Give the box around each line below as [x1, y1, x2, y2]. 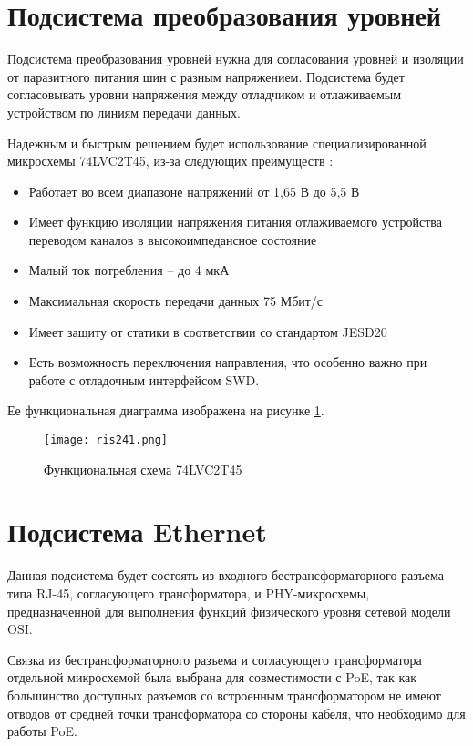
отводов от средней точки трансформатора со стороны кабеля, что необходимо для [7, 703, 466, 722]
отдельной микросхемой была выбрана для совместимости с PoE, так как [7, 668, 417, 687]
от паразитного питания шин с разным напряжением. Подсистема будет [7, 66, 405, 86]
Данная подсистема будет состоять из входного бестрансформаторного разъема [7, 566, 445, 585]
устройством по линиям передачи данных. [7, 102, 242, 121]
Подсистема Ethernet [7, 513, 267, 550]
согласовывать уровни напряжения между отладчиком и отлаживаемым [7, 85, 402, 104]
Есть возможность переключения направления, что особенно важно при [28, 353, 427, 372]
